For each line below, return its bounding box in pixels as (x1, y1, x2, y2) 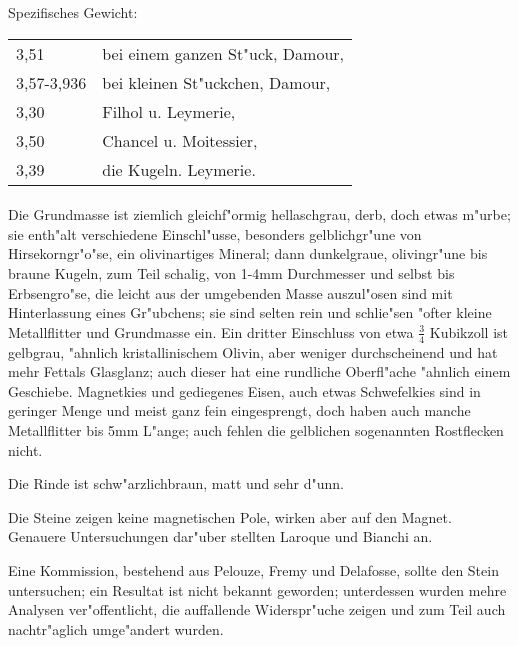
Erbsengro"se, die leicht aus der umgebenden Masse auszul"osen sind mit (8, 282, 453, 303)
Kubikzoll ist (429, 321, 508, 342)
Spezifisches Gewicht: (8, 2, 138, 22)
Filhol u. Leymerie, (102, 99, 236, 123)
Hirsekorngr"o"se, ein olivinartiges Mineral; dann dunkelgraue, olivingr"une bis (8, 243, 488, 264)
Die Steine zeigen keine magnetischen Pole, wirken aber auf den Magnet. (8, 506, 452, 527)
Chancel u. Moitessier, (102, 128, 258, 152)
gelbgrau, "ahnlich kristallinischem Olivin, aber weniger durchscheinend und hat (8, 341, 498, 362)
